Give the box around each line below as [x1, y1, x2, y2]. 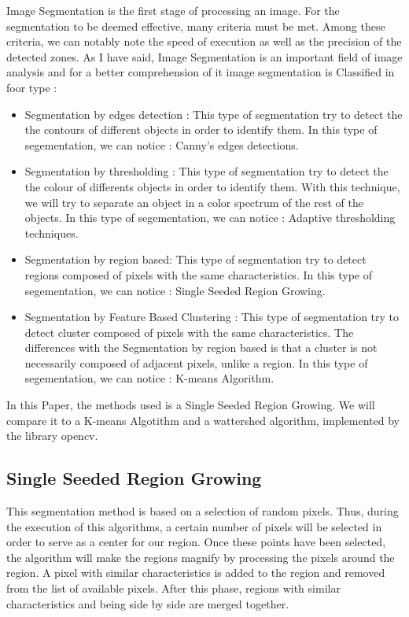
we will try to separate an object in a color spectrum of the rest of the [24, 194, 363, 210]
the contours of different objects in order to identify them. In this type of [24, 121, 378, 138]
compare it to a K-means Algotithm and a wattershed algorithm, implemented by [6, 412, 400, 428]
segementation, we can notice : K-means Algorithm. [24, 370, 275, 386]
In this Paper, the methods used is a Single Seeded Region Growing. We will [6, 397, 375, 413]
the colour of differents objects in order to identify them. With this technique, [24, 178, 400, 194]
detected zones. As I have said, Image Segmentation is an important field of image [6, 48, 403, 65]
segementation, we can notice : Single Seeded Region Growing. [24, 282, 326, 298]
